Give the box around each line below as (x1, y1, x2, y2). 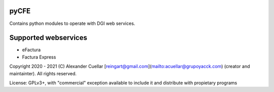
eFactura (22, 47, 41, 53)
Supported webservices (9, 34, 87, 42)
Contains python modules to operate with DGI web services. (9, 20, 135, 26)
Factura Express (22, 54, 56, 60)
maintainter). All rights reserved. (9, 70, 77, 76)
